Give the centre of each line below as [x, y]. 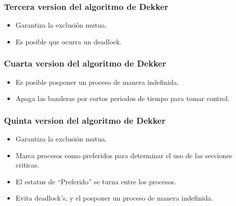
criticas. [27, 165]
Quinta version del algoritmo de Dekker [85, 120]
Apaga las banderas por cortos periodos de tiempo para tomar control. [123, 98]
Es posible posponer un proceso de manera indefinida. [97, 82]
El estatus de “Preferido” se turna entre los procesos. [96, 181]
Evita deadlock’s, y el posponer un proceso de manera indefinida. [114, 198]
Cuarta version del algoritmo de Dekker [85, 63]
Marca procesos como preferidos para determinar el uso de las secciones [124, 155]
